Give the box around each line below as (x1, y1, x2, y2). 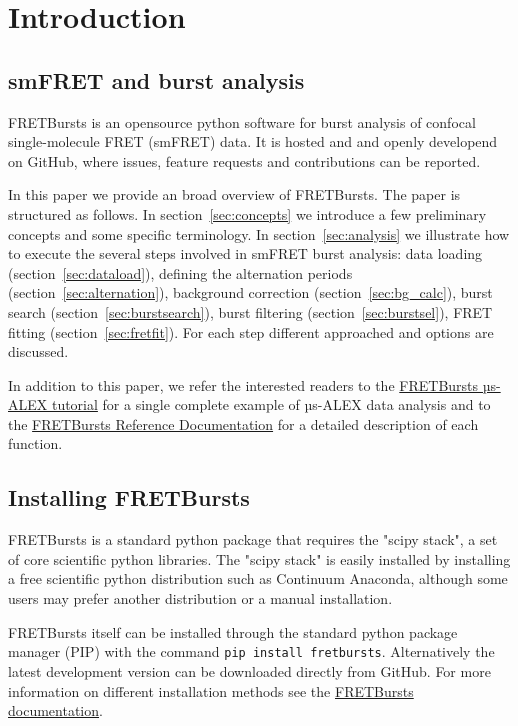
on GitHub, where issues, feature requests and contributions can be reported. (8, 150, 481, 171)
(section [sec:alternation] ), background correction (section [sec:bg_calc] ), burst (8, 282, 493, 303)
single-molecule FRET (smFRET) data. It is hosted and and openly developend (8, 131, 498, 152)
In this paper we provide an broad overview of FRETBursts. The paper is (8, 184, 461, 205)
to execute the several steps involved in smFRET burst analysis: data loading (8, 243, 483, 264)
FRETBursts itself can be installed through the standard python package (8, 621, 458, 642)
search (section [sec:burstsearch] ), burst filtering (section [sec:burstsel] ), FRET (8, 301, 493, 322)
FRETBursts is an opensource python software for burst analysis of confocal (8, 111, 476, 132)
